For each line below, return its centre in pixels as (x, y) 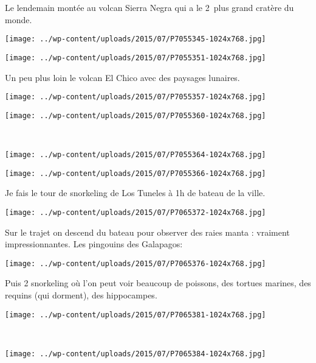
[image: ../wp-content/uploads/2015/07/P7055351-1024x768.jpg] (136, 58)
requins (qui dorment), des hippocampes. (81, 295)
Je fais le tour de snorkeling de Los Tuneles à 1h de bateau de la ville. (135, 193)
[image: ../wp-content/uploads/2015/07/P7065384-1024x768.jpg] (136, 354)
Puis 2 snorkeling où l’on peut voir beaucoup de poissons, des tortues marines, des (158, 283)
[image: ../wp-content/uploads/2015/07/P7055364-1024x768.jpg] (136, 155)
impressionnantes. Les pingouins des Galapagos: (94, 244)
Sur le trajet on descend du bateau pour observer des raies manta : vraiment (147, 232)
